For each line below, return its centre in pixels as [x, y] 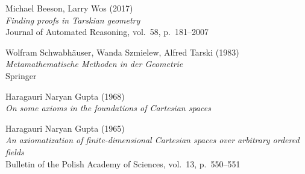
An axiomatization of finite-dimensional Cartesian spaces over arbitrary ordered [152, 140]
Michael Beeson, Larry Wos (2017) [69, 8]
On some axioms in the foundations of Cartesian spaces [108, 108]
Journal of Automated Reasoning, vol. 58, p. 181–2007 [107, 32]
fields [15, 151]
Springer [21, 75]
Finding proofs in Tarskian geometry [73, 20]
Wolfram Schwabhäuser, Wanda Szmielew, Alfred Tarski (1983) [122, 52]
